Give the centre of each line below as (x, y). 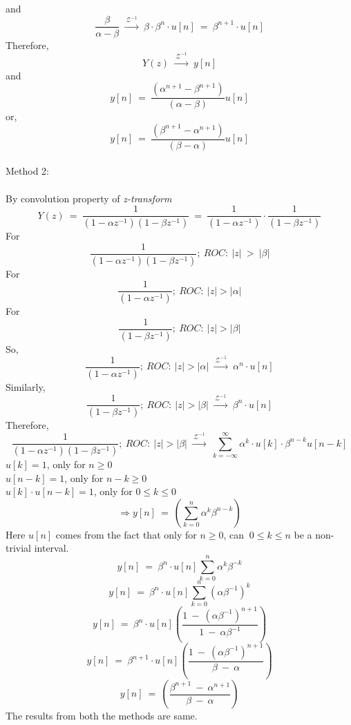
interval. (51, 548)
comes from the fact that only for (126, 534)
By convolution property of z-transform (89, 198)
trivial (19, 548)
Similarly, (26, 386)
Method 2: (28, 171)
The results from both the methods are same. (102, 716)
